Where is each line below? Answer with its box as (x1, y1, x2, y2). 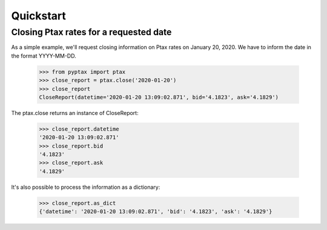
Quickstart (11, 9, 67, 22)
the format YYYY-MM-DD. (11, 52, 76, 59)
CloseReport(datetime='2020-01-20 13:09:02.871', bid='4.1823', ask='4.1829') (39, 94, 279, 100)
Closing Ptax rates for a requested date (11, 27, 172, 38)
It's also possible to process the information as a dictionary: (11, 183, 160, 191)
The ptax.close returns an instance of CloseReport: (11, 109, 139, 116)
